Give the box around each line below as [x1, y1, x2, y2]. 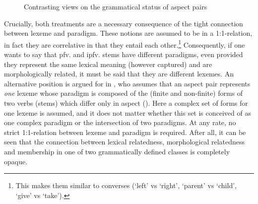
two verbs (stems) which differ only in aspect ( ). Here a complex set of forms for [4, 98, 248, 108]
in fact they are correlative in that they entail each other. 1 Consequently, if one [4, 38, 245, 50]
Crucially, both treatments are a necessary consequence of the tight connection [4, 18, 243, 28]
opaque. [4, 156, 28, 166]
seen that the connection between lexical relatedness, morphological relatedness [4, 136, 245, 147]
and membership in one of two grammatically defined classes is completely [4, 146, 230, 156]
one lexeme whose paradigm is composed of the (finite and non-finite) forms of [4, 88, 243, 98]
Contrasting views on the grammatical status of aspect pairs [24, 1, 207, 11]
